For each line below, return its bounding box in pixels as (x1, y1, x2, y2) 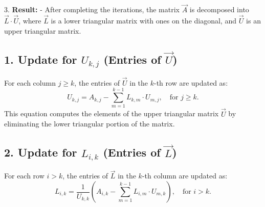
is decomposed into (189, 4, 249, 15)
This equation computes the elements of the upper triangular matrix (4, 108, 219, 119)
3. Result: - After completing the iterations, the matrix (4, 4, 180, 15)
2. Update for (4, 144, 77, 160)
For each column (4, 77, 56, 88)
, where (18, 15, 41, 26)
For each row (4, 170, 45, 181)
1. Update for (4, 51, 77, 67)
